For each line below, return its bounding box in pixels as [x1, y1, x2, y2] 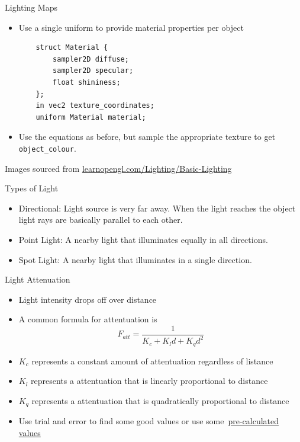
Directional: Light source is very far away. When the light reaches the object [18, 201, 296, 214]
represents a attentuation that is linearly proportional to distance [31, 374, 268, 387]
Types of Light [5, 182, 59, 194]
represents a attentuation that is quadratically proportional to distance [31, 394, 289, 406]
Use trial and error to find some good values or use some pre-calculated [18, 415, 279, 427]
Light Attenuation [5, 273, 70, 286]
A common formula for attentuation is [18, 313, 157, 325]
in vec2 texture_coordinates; [36, 101, 154, 110]
